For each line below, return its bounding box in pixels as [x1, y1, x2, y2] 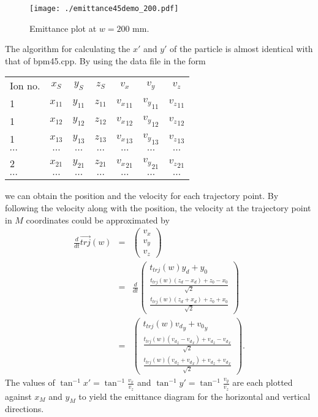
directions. [5, 402, 44, 415]
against [5, 389, 32, 402]
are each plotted [232, 376, 293, 389]
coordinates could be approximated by [26, 213, 170, 226]
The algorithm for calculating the [5, 42, 131, 55]
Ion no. [10, 78, 40, 93]
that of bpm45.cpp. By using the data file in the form [5, 54, 206, 67]
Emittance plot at [29, 21, 97, 34]
